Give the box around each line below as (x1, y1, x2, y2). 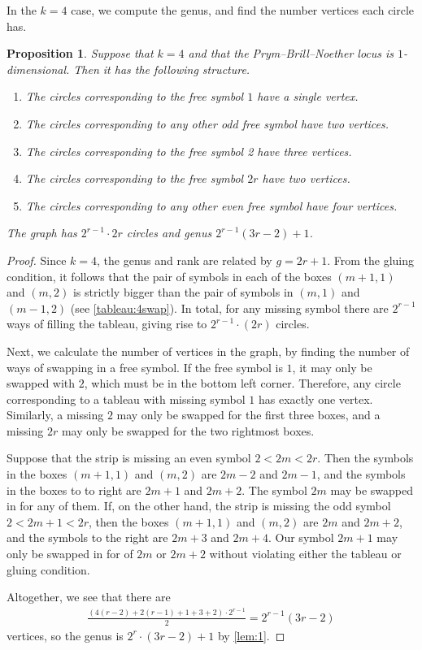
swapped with (7, 375, 76, 392)
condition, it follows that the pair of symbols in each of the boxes (7, 267, 332, 284)
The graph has (7, 224, 77, 241)
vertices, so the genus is (7, 626, 124, 643)
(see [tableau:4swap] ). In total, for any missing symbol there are (70, 299, 389, 316)
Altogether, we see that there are (7, 588, 171, 605)
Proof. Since (7, 251, 67, 268)
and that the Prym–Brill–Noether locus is (188, 45, 394, 62)
